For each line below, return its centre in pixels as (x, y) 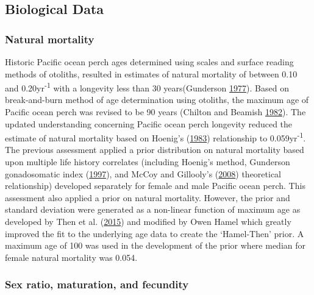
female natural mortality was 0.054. (71, 257)
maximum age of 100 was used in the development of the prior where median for (155, 245)
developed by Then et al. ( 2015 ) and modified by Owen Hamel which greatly (148, 222)
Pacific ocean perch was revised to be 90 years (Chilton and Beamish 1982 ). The (155, 112)
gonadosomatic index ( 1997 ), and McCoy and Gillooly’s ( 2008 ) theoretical (143, 173)
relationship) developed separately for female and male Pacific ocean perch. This (155, 186)
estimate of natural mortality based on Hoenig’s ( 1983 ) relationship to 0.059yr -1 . (155, 137)
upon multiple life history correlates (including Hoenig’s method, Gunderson (148, 162)
